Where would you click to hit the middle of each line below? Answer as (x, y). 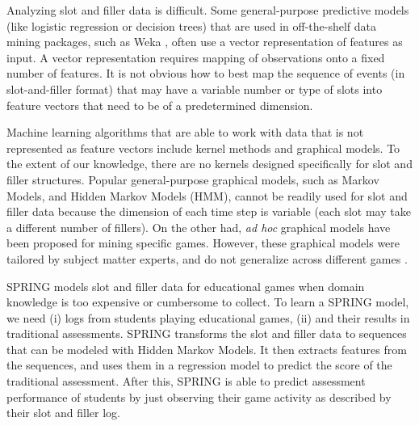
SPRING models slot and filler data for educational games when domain (186, 286)
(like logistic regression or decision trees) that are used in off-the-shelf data (192, 25)
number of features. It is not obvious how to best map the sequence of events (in (206, 73)
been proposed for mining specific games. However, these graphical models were (203, 243)
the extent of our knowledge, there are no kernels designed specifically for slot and (209, 164)
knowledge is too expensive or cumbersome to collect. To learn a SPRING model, (208, 302)
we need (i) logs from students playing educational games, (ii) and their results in (208, 317)
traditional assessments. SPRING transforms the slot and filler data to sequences (207, 333)
